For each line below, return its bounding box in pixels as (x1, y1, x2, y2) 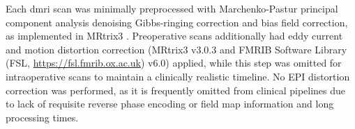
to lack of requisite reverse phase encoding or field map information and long (6, 96, 334, 111)
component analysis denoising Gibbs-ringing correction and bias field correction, (6, 15, 348, 29)
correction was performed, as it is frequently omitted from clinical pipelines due (6, 83, 346, 97)
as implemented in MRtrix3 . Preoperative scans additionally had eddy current (6, 28, 343, 43)
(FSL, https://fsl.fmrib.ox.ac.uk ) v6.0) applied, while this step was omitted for (6, 55, 342, 70)
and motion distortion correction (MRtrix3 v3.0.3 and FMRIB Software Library (6, 42, 347, 56)
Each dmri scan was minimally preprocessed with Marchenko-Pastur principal (6, 1, 338, 15)
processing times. (6, 110, 79, 124)
